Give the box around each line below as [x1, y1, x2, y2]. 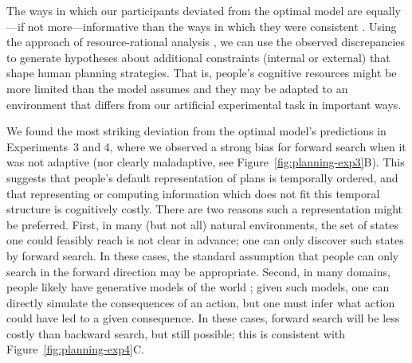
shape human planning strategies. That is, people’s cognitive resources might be [6, 64, 397, 81]
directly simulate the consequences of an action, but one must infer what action [6, 294, 395, 310]
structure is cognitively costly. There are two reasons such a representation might [6, 201, 402, 217]
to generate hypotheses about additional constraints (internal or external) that [6, 49, 390, 65]
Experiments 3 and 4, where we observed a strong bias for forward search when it [6, 138, 406, 154]
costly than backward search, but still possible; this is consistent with [6, 325, 346, 342]
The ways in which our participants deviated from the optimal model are [6, 2, 363, 18]
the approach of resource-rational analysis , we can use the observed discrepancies [6, 33, 406, 50]
